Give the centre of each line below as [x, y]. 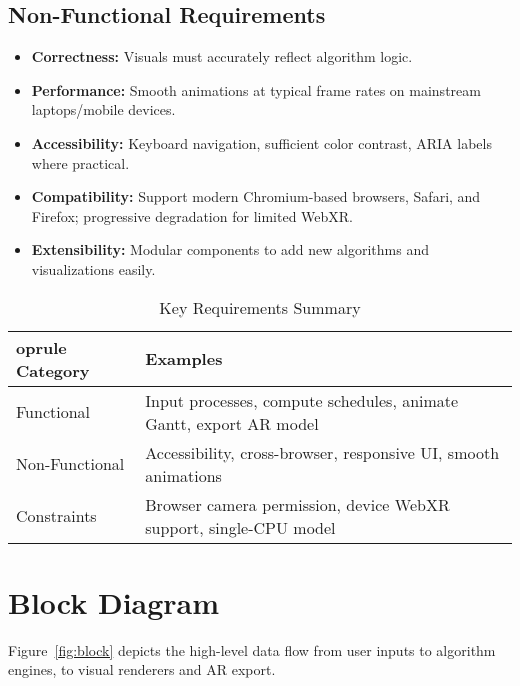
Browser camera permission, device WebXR [297, 504]
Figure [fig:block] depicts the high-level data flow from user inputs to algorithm [252, 649]
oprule [41, 347]
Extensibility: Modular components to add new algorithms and [230, 249]
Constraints [56, 516]
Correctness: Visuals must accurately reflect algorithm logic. [222, 56]
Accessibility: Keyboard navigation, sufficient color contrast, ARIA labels [261, 142]
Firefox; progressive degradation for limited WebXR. [192, 215]
